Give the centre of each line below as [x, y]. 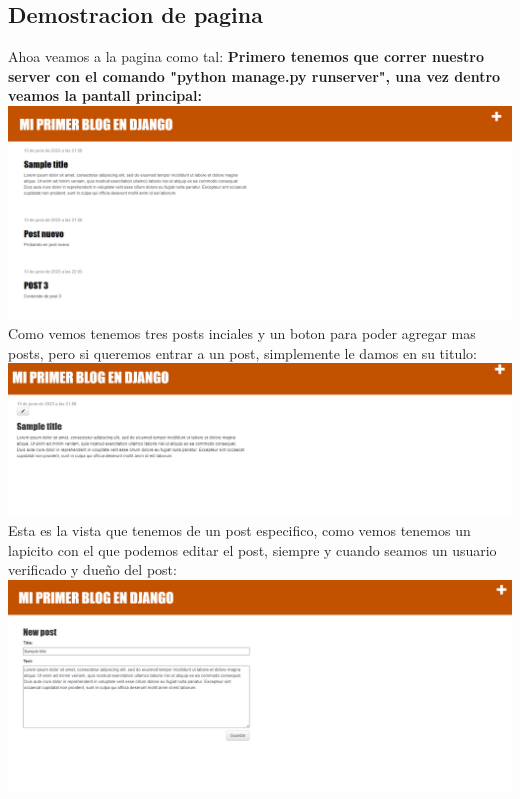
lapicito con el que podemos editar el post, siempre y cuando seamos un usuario [252, 549]
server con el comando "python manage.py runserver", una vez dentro [254, 75]
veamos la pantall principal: [105, 95]
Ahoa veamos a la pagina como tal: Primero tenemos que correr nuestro [246, 56]
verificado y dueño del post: [92, 569]
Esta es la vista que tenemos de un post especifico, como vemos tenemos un [239, 530]
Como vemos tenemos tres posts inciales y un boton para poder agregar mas [242, 333]
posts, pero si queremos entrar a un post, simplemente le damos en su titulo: [242, 352]
